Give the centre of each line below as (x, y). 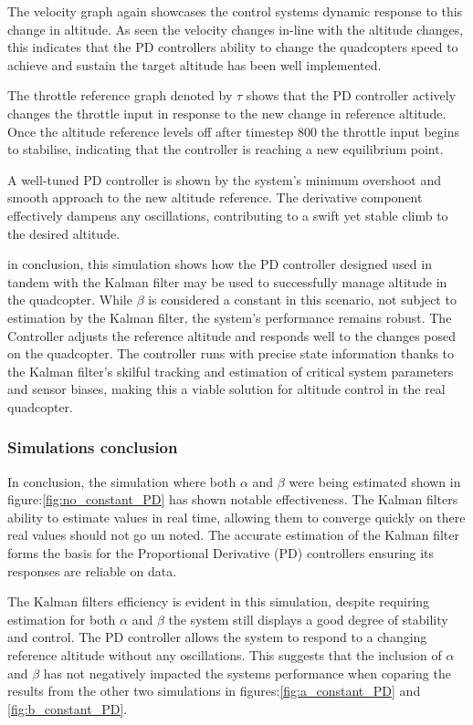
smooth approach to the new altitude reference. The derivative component (215, 197)
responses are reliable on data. (92, 570)
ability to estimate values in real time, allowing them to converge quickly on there (236, 517)
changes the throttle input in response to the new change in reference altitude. (227, 113)
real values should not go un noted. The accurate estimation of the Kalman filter (234, 535)
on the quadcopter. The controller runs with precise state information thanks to (231, 353)
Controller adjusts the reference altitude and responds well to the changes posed (232, 335)
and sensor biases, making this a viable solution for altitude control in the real (226, 389)
